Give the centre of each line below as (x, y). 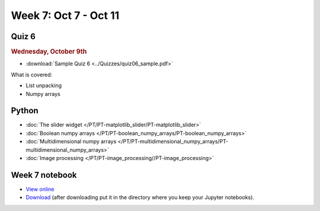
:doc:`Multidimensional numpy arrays (71, 142)
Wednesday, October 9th (49, 52)
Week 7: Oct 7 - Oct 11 (65, 15)
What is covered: (32, 75)
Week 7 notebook (44, 175)
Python (25, 111)
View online (40, 189)
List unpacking (44, 85)
